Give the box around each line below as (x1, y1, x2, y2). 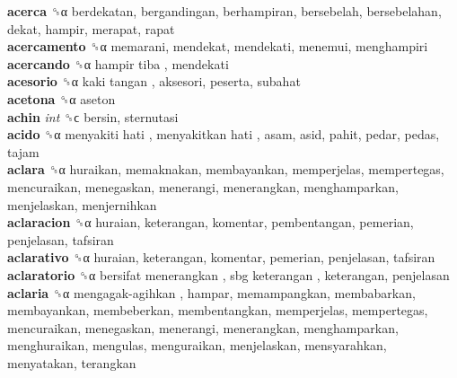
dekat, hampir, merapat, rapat (7, 19, 175, 38)
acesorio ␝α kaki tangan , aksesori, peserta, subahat (7, 72, 301, 91)
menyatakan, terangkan (7, 353, 136, 372)
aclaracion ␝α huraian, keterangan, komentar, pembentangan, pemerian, (7, 213, 414, 232)
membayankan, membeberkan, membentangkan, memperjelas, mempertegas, (7, 301, 428, 320)
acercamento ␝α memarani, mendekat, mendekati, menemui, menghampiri (7, 37, 428, 56)
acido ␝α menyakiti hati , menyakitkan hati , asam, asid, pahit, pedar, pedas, (7, 125, 440, 144)
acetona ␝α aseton (7, 89, 116, 108)
